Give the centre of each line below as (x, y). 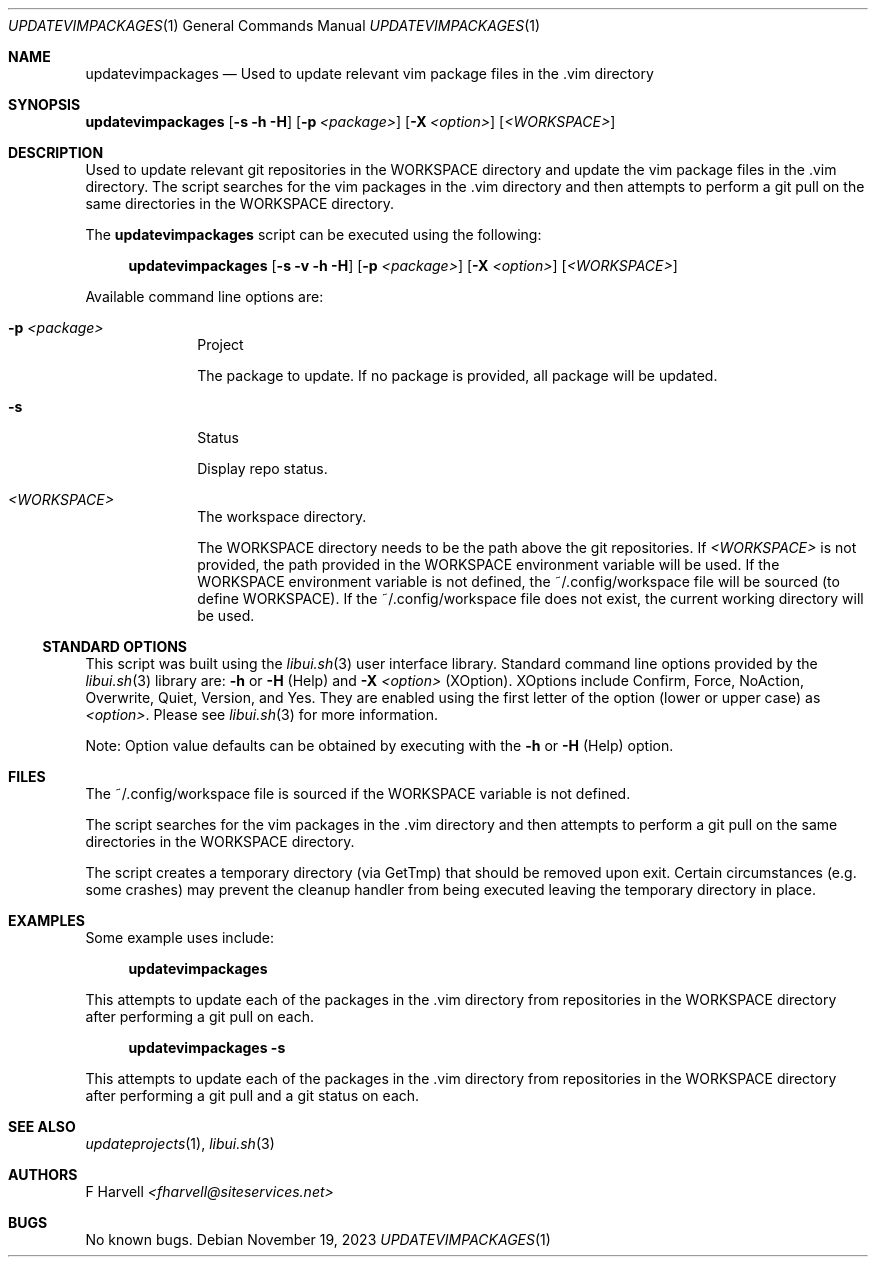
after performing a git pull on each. (200, 1016)
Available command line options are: (204, 296)
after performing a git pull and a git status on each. (252, 1095)
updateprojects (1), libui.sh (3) (180, 1143)
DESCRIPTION (56, 152)
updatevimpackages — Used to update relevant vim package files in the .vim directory (369, 73)
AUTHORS (43, 1174)
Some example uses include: (180, 937)
